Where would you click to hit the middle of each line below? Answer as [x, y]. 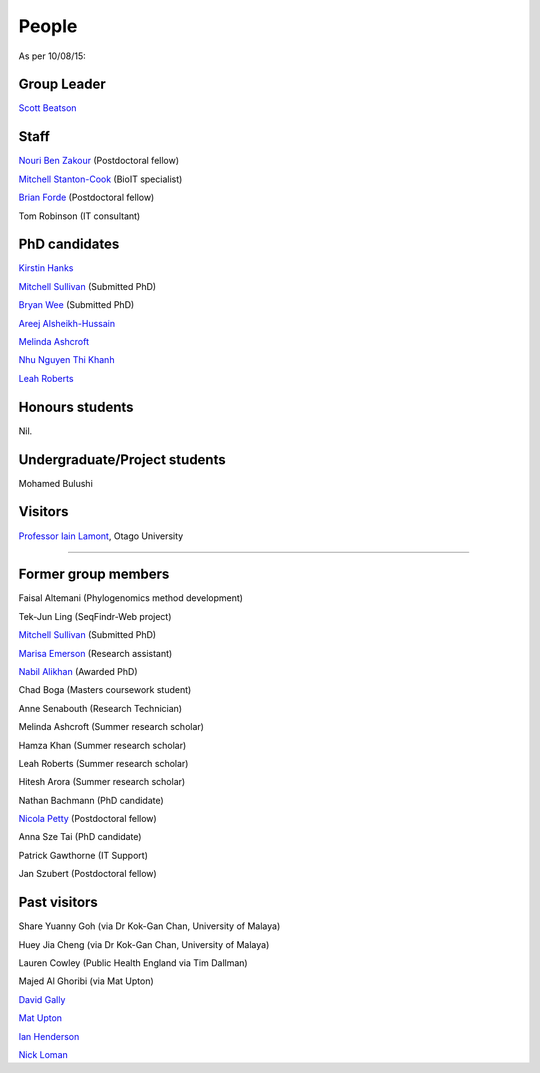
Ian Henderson [49, 1036]
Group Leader [62, 84]
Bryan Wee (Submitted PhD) [76, 305]
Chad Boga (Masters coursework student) [105, 690]
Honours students [76, 406]
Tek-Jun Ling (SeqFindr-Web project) [95, 616]
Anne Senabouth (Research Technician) [100, 708]
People [48, 26]
